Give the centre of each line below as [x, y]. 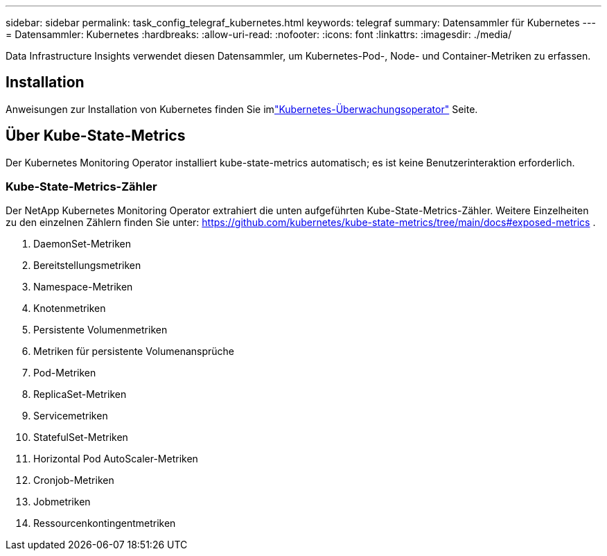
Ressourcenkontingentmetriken [105, 523]
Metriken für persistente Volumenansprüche [134, 351]
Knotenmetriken [70, 309]
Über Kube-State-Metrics [96, 136]
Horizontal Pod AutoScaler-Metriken [116, 459]
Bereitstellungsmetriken [87, 266]
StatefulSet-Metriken [81, 437]
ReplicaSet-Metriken [80, 394]
